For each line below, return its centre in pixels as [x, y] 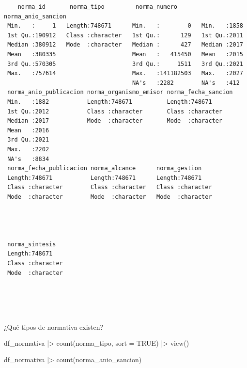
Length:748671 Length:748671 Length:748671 [105, 178]
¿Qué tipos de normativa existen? [54, 327]
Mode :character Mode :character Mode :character [110, 197]
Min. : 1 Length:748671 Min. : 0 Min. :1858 [125, 26]
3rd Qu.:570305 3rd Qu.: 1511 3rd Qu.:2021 [125, 64]
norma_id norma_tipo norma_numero [97, 7]
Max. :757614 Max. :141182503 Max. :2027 [125, 73]
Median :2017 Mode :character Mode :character [115, 121]
